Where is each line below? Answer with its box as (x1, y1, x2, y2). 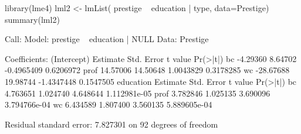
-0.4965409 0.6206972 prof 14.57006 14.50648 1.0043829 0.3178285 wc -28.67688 (5, 64, 290, 76)
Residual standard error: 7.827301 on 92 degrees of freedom (5, 118, 218, 130)
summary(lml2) (5, 13, 60, 25)
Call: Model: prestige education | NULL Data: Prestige (5, 33, 209, 45)
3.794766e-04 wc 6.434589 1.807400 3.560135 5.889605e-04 (5, 98, 212, 111)
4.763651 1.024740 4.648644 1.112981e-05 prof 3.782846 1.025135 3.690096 (5, 87, 270, 99)
